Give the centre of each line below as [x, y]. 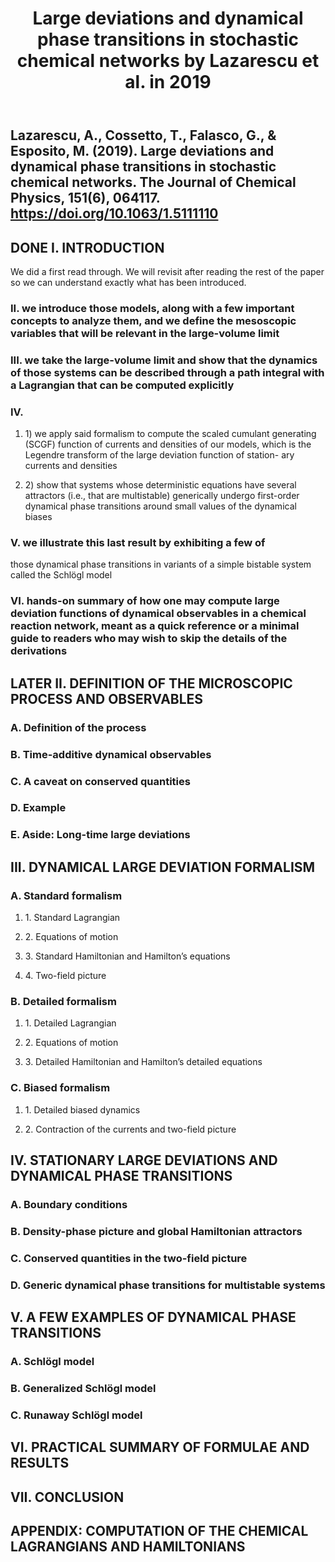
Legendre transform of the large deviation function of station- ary [159, 455]
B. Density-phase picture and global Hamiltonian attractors [156, 1231]
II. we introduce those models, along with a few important [152, 308]
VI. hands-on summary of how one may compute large [145, 601]
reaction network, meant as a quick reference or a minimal [155, 626]
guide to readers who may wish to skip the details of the [149, 639]
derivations [39, 651]
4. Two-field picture [65, 976]
